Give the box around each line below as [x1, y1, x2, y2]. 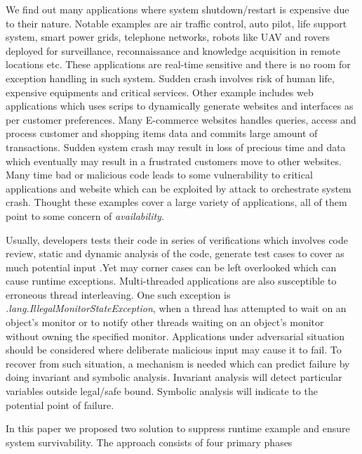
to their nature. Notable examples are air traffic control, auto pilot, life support [6, 15, 347, 30]
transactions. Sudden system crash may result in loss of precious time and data [6, 139, 346, 154]
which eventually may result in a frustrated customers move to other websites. [6, 153, 342, 168]
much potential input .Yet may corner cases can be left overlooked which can [6, 259, 337, 274]
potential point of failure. [6, 397, 114, 412]
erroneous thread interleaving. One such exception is [6, 287, 231, 301]
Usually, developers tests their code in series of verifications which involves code [6, 232, 349, 247]
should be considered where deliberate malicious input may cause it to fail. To [6, 342, 342, 357]
